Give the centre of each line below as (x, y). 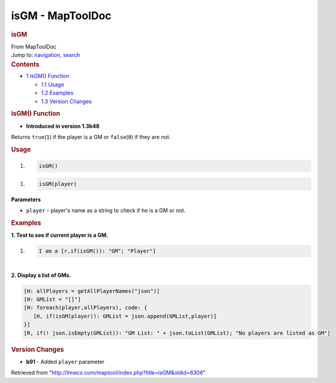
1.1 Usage (52, 85)
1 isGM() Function (48, 76)
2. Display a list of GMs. (41, 275)
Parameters (26, 199)
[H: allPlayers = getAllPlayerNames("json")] (92, 291)
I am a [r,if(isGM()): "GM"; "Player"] (97, 251)
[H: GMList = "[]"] (52, 299)
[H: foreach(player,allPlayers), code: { (85, 308)
